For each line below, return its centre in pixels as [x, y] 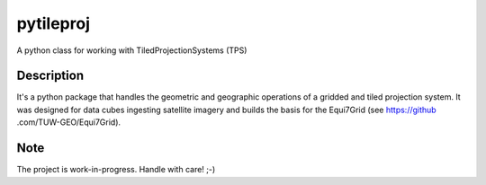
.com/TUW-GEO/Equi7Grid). [69, 122]
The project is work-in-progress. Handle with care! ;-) [116, 170]
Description [50, 76]
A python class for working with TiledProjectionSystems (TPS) [132, 50]
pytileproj [53, 23]
